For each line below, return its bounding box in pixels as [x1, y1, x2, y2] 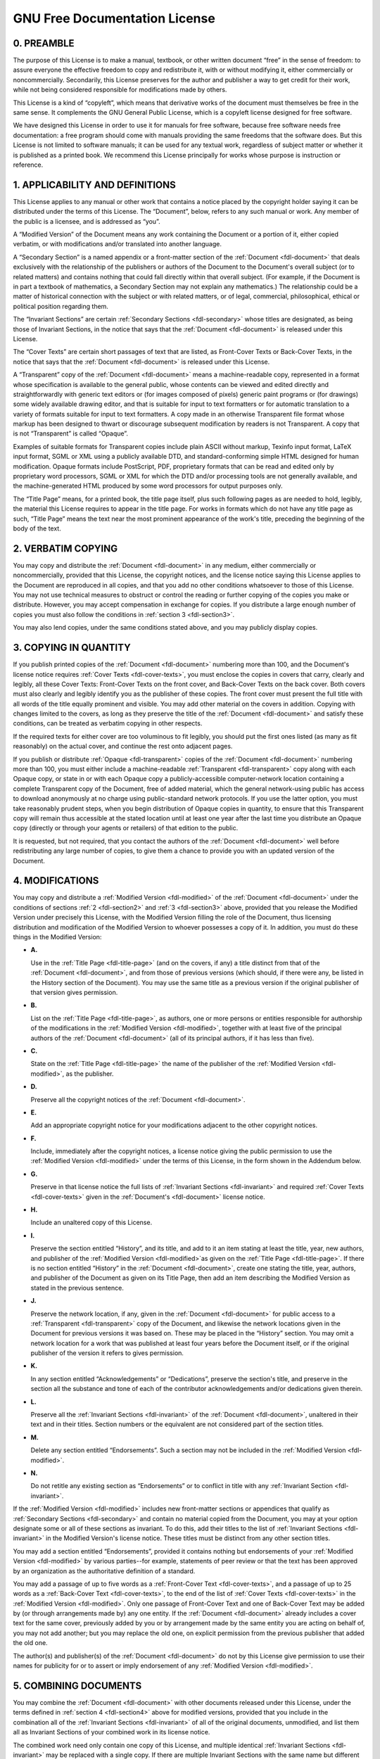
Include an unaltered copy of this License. [30, 1218, 153, 1227]
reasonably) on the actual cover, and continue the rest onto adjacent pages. [13, 742, 233, 751]
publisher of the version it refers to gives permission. [30, 1349, 184, 1357]
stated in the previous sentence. [30, 1283, 125, 1292]
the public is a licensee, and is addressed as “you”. [13, 217, 161, 225]
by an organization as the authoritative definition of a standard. [13, 1566, 196, 1575]
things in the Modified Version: [13, 933, 102, 941]
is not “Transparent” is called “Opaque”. [13, 429, 128, 438]
